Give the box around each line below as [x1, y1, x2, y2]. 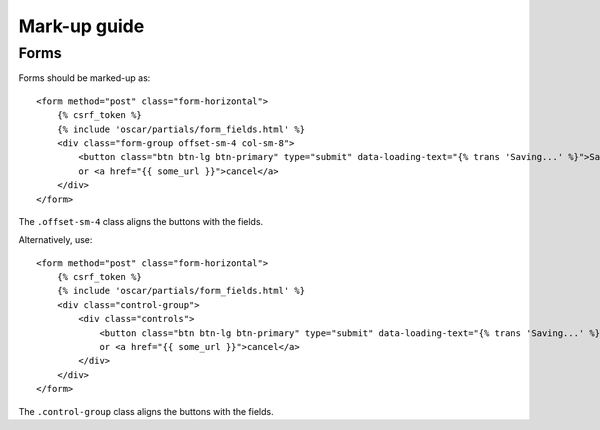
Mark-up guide [18, 15, 145, 37]
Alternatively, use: [18, 234, 93, 246]
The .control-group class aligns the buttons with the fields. [18, 405, 274, 417]
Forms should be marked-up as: [18, 72, 151, 84]
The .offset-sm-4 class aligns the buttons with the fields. [18, 215, 264, 227]
